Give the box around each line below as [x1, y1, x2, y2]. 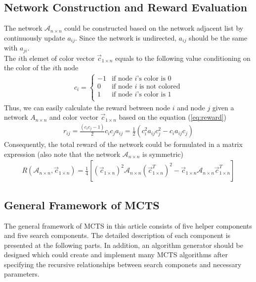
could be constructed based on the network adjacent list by [64, 23, 244, 33]
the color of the [4, 62, 50, 73]
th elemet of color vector [20, 52, 95, 63]
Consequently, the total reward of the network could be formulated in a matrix [4, 139, 243, 149]
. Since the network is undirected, [75, 32, 177, 43]
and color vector [49, 112, 98, 122]
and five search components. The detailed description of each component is [4, 230, 231, 240]
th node [55, 62, 79, 73]
